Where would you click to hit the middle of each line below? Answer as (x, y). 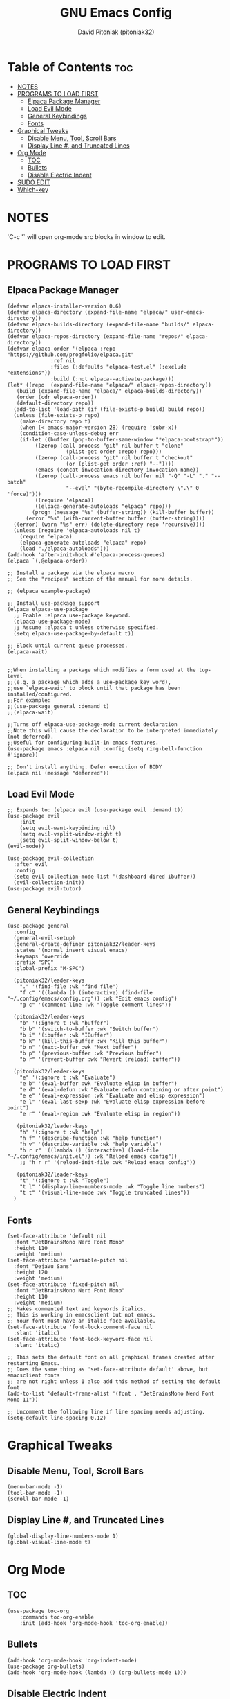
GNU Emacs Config (116, 13)
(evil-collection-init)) (49, 883)
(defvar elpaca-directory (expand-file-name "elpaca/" (88, 312)
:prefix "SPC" (33, 962)
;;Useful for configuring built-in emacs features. (83, 743)
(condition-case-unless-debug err (69, 433)
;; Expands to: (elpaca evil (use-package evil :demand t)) (96, 810)
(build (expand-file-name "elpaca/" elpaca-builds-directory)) (109, 391)
